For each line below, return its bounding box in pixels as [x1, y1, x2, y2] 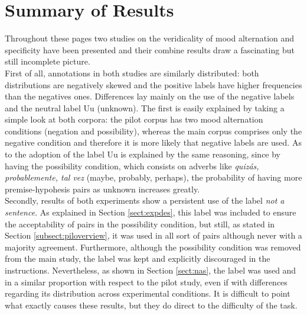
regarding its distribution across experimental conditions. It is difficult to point [5, 287, 290, 300]
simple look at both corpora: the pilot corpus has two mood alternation [5, 113, 263, 126]
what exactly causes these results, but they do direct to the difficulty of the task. [5, 298, 298, 311]
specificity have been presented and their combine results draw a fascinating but [5, 43, 295, 56]
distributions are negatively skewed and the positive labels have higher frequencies [5, 78, 302, 91]
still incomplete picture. [5, 55, 90, 67]
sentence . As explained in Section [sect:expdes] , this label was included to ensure [5, 206, 296, 218]
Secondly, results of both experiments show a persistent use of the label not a [5, 194, 285, 207]
